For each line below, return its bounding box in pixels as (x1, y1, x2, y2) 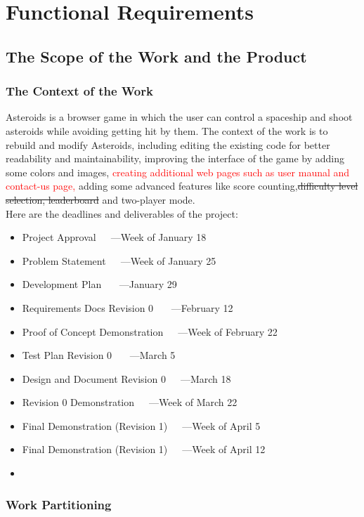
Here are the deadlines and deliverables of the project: (6, 206, 238, 221)
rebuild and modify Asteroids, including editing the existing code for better (6, 137, 330, 152)
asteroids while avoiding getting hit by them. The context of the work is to (6, 123, 328, 138)
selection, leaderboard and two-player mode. (6, 192, 195, 207)
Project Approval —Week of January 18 (22, 230, 207, 244)
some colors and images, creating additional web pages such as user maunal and (6, 164, 350, 179)
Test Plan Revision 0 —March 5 (22, 348, 176, 362)
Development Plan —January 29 (22, 277, 177, 292)
